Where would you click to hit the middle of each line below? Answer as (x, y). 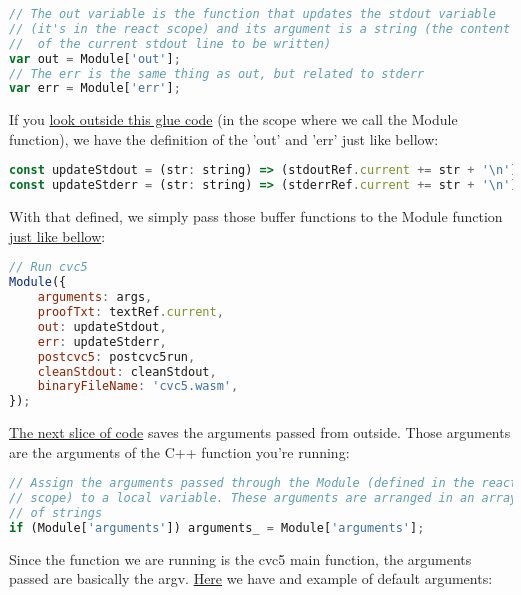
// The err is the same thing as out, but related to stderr (217, 73)
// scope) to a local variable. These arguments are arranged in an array (263, 498)
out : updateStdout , (102, 326)
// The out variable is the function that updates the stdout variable (252, 14)
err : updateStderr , (102, 341)
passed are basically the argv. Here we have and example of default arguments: (251, 578)
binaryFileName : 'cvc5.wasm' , (138, 386)
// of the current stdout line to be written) (170, 43)
